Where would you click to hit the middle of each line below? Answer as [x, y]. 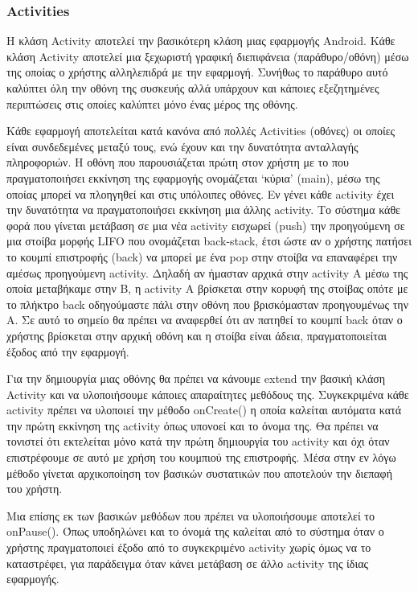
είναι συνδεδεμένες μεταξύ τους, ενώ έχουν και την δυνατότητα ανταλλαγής [182, 146]
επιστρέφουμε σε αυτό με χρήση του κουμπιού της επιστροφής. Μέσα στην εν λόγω [201, 457]
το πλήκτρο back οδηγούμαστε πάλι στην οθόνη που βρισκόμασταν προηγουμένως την [207, 304]
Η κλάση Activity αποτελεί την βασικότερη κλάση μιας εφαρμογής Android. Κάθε [201, 41]
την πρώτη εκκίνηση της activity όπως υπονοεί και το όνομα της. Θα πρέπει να [193, 425]
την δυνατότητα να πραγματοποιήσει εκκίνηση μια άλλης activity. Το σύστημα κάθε [204, 210]
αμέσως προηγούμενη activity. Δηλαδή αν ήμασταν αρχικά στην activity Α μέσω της [207, 272]
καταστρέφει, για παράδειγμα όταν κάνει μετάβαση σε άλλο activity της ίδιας [188, 563]
